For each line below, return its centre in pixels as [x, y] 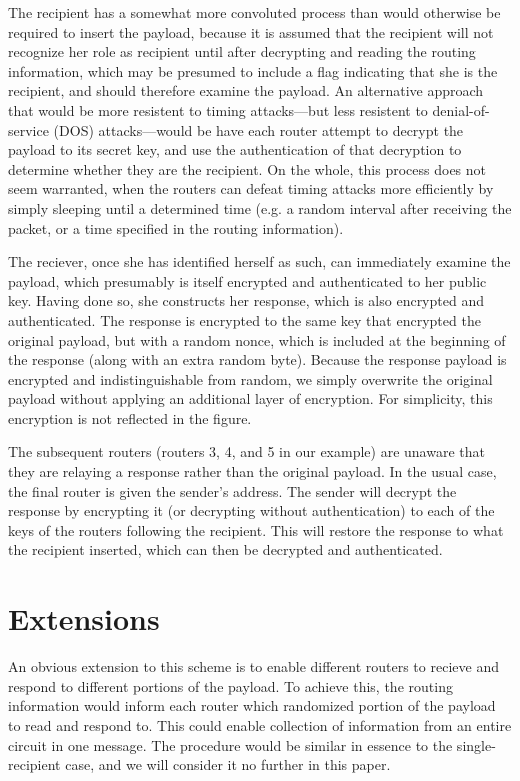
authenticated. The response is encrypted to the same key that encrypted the [244, 319]
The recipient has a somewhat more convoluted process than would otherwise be [254, 12]
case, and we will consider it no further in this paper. [228, 764]
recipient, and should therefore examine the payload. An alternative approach [246, 90]
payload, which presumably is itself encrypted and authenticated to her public [247, 280]
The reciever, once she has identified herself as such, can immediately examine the [259, 261]
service [28, 129]
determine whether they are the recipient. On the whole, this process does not [247, 168]
